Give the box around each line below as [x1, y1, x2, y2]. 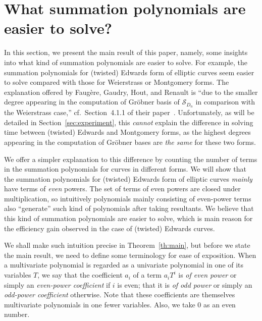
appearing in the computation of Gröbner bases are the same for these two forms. [4, 136, 256, 147]
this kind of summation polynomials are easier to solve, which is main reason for [4, 213, 253, 224]
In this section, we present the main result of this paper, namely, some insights [4, 47, 248, 58]
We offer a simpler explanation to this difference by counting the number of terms [4, 153, 257, 164]
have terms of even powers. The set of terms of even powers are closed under [4, 183, 241, 194]
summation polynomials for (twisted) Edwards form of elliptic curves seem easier [4, 67, 254, 77]
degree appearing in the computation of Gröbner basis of [4, 96, 180, 107]
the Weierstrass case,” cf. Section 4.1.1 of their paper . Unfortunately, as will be [4, 107, 254, 118]
